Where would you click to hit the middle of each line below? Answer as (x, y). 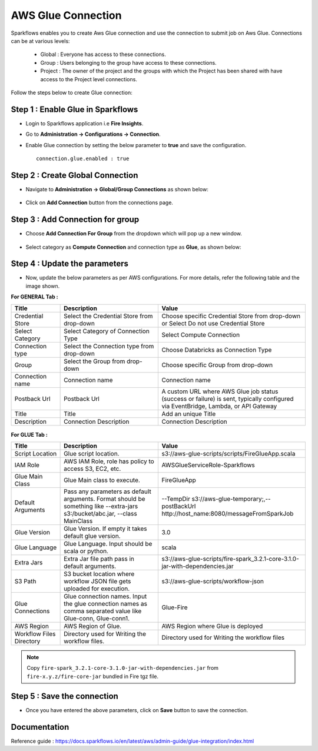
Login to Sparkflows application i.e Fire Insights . (85, 123)
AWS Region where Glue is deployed (212, 626)
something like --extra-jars (101, 506)
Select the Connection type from (109, 346)
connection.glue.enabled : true (83, 158)
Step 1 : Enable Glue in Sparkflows (74, 109)
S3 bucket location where (99, 574)
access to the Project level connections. (89, 79)
